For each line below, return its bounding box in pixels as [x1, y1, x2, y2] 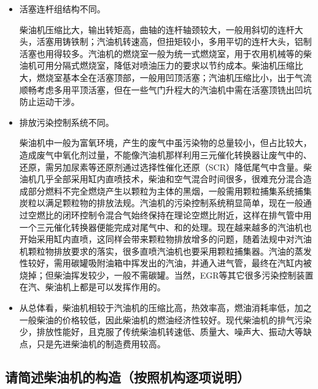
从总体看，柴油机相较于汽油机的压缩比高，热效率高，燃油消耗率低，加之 [19, 301, 312, 314]
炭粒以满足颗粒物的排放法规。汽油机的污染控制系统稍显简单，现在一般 [19, 196, 303, 209]
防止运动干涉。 [19, 95, 80, 108]
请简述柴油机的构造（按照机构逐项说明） [5, 367, 250, 386]
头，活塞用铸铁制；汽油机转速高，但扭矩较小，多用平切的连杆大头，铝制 [19, 35, 312, 48]
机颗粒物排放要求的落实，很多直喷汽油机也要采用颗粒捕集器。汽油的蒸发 [19, 244, 312, 257]
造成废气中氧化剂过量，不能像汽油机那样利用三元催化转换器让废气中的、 [19, 148, 312, 161]
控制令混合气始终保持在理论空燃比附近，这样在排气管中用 [79, 208, 312, 221]
